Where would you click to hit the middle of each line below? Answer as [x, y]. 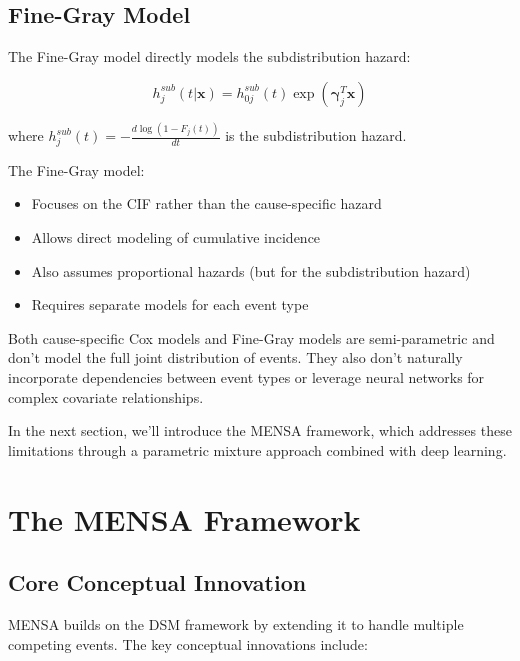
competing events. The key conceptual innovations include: [188, 643]
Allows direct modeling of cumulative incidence [176, 237]
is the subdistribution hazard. [316, 135]
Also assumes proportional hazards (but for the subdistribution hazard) [251, 270]
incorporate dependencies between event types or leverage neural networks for [246, 377]
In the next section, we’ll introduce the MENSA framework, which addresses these [260, 430]
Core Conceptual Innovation [157, 582]
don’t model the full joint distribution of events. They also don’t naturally [235, 357]
